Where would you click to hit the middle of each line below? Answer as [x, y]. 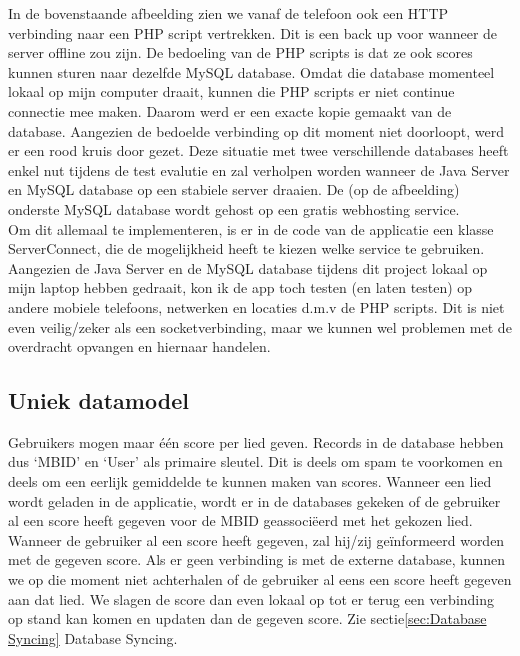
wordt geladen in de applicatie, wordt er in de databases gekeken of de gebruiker [254, 500]
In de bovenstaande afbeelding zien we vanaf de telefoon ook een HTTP [228, 13]
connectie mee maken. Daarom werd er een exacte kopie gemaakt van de [230, 110]
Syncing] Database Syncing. [93, 637]
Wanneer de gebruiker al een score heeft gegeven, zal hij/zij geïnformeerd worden [256, 539]
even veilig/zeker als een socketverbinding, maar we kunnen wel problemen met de [260, 326]
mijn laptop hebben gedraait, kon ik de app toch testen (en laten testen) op [240, 287]
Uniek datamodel [98, 400]
